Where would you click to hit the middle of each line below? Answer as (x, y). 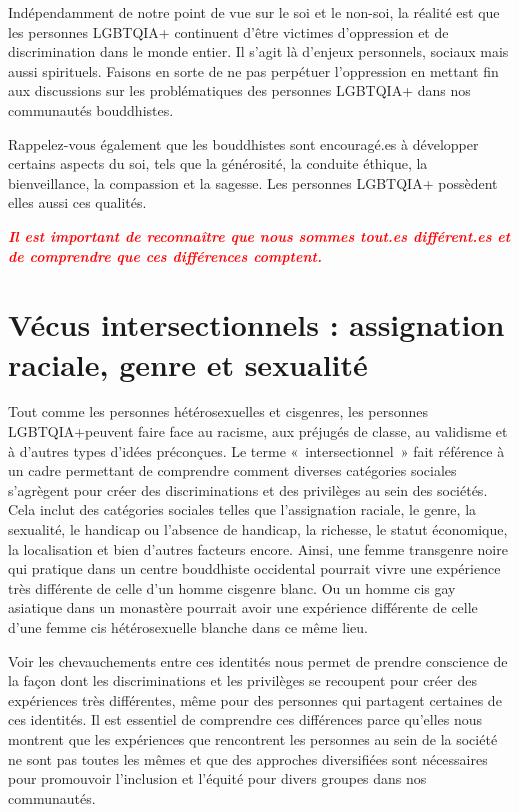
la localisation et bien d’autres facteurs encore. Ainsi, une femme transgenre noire (258, 548)
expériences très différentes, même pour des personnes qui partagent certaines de (255, 699)
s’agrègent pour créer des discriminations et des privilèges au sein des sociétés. (248, 489)
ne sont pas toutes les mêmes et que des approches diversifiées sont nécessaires (248, 758)
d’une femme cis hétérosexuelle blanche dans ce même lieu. (188, 626)
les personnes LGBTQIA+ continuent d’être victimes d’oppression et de (228, 31)
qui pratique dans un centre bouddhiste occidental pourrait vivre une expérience (254, 568)
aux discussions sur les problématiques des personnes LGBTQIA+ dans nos (239, 90)
